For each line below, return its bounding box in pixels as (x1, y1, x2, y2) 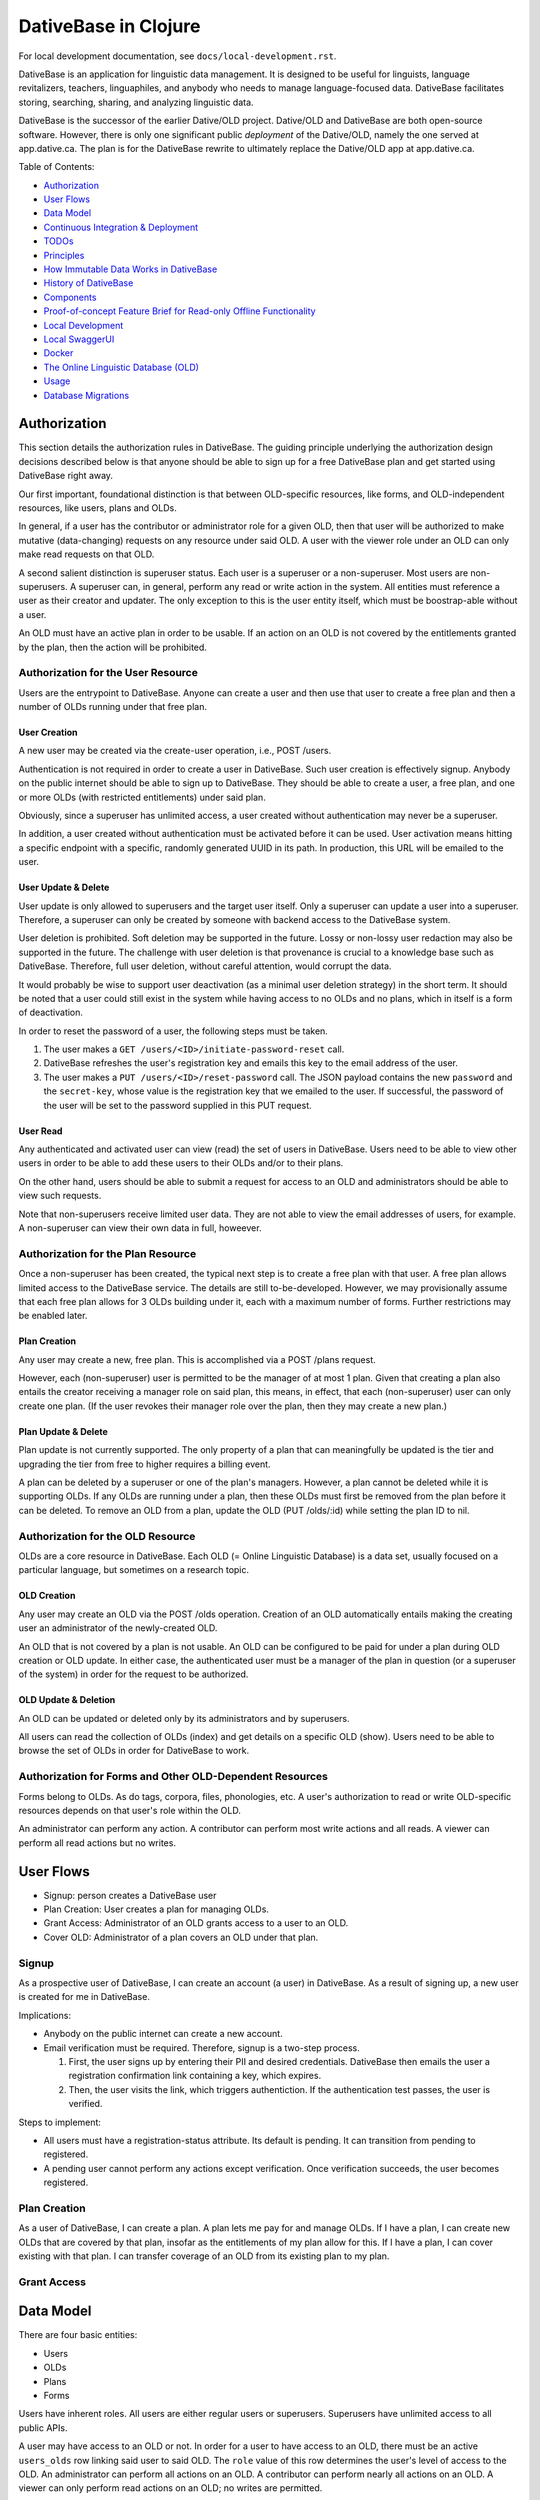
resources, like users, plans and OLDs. (18, 502, 177, 514)
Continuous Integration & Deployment (43, 221, 199, 233)
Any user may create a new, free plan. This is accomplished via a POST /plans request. (18, 1353, 376, 1365)
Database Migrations (43, 389, 130, 401)
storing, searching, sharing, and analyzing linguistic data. (18, 96, 254, 108)
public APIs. (18, 2421, 68, 2434)
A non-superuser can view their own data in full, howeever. (18, 1221, 262, 1234)
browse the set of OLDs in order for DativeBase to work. (18, 1745, 250, 1757)
